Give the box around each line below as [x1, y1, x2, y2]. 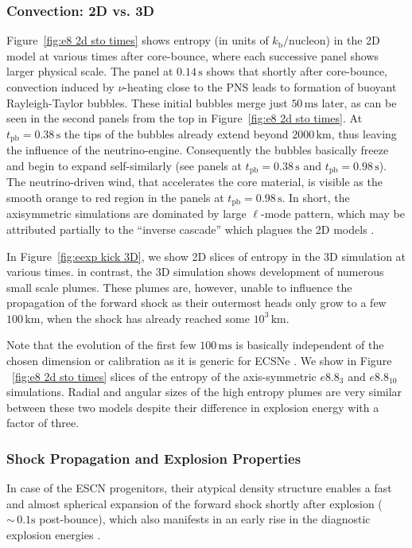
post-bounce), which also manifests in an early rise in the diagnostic [39, 511, 371, 527]
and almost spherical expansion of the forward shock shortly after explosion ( [6, 495, 383, 511]
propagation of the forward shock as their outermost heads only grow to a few [6, 294, 387, 311]
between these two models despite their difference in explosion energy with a [6, 398, 379, 415]
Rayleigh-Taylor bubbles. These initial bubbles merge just [6, 94, 288, 111]
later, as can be [321, 94, 397, 111]
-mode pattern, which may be [260, 205, 405, 222]
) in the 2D [325, 32, 380, 49]
